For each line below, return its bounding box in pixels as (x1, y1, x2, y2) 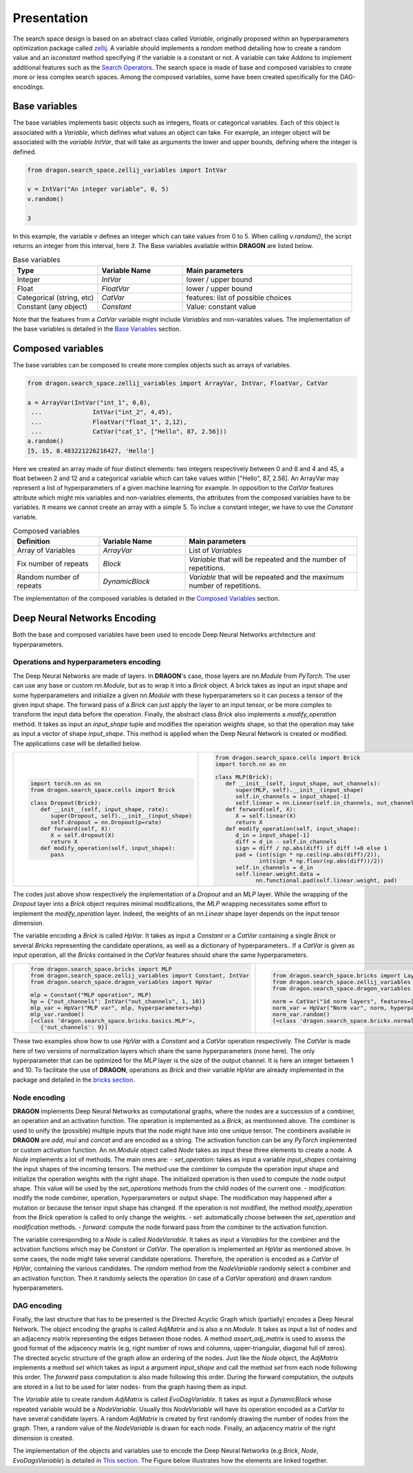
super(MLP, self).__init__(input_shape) (235, 786, 364, 794)
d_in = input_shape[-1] (235, 831, 310, 838)
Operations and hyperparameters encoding (12, 657, 161, 667)
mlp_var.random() (30, 1011, 85, 1018)
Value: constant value (186, 302, 257, 311)
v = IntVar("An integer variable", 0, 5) (27, 185, 169, 193)
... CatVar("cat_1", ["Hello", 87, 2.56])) (31, 427, 227, 435)
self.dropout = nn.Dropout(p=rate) (50, 818, 162, 826)
